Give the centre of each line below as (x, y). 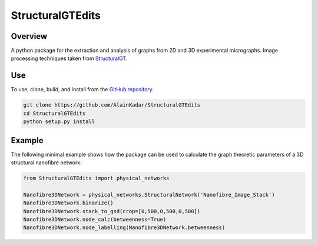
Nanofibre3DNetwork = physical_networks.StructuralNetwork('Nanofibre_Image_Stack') (149, 195)
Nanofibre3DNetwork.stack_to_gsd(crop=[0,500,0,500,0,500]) (112, 211)
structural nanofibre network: (46, 163)
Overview (29, 36)
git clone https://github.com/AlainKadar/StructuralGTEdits (112, 105)
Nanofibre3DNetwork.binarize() (69, 203)
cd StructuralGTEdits (54, 113)
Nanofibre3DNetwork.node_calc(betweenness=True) (95, 219)
